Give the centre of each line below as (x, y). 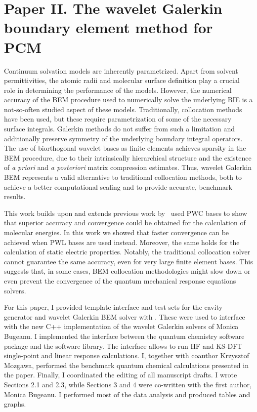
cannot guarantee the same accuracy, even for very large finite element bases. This (128, 261)
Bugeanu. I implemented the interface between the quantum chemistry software (124, 336)
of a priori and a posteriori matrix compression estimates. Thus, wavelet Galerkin (128, 167)
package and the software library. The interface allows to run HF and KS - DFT (123, 346)
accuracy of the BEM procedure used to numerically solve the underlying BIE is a (128, 100)
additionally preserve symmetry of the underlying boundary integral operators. (123, 138)
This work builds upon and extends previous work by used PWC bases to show (126, 213)
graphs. (15, 404)
